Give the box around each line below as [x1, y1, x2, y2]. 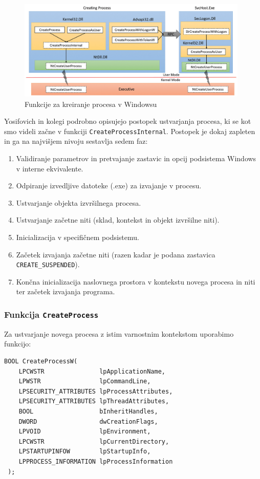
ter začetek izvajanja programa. [16, 286, 115, 297]
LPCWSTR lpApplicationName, [18, 367, 165, 375]
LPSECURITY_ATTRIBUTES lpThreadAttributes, [18, 398, 169, 405]
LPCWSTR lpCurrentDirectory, [18, 438, 169, 445]
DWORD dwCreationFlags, [18, 418, 158, 425]
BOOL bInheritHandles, [18, 407, 158, 415]
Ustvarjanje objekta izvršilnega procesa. [16, 197, 141, 208]
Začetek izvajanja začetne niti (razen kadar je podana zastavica [16, 249, 215, 259]
